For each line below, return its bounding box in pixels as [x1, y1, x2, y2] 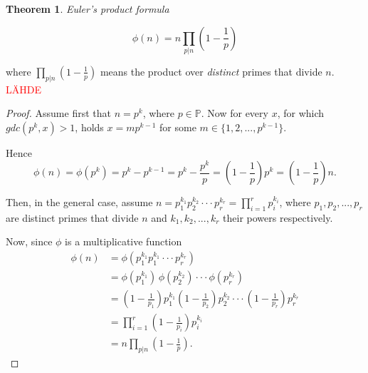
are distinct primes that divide [6, 210, 139, 225]
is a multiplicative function [65, 234, 182, 249]
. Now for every [201, 106, 268, 121]
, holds [75, 119, 104, 134]
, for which [277, 106, 325, 121]
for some [159, 119, 196, 134]
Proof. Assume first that [6, 106, 111, 121]
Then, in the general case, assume [6, 195, 153, 210]
